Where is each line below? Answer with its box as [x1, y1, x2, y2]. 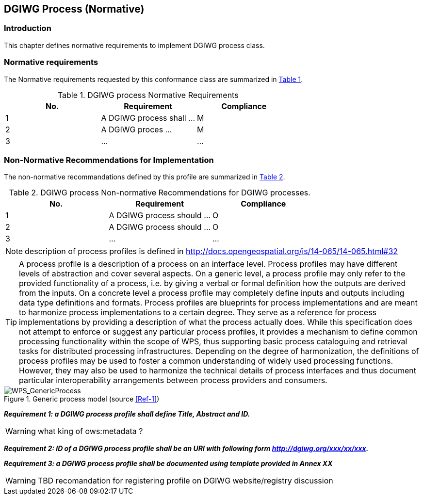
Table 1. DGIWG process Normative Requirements [57, 90, 239, 100]
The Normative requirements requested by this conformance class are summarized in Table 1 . [4, 75, 303, 83]
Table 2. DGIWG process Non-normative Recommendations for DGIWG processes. [9, 188, 310, 198]
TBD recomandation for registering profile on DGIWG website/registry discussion [37, 476, 333, 486]
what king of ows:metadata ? [37, 426, 143, 436]
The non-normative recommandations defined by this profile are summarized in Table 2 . [4, 173, 285, 181]
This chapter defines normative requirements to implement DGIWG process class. [4, 41, 265, 49]
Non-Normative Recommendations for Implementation [4, 155, 214, 165]
